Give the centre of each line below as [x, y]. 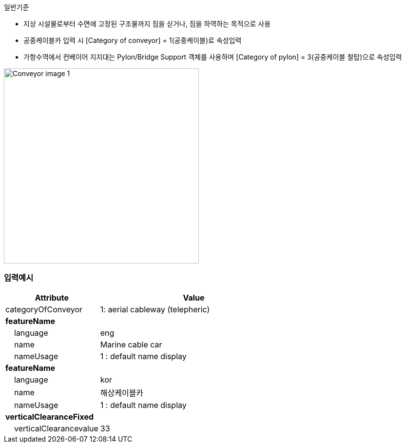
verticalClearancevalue [56, 428]
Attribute [52, 297]
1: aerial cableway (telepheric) [155, 309]
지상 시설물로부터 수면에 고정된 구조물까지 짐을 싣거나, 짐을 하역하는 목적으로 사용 [147, 24]
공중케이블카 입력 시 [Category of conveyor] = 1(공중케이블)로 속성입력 [133, 40]
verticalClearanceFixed [49, 417]
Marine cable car [131, 344]
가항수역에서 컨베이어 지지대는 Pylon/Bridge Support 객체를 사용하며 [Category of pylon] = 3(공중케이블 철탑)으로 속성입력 [213, 57]
